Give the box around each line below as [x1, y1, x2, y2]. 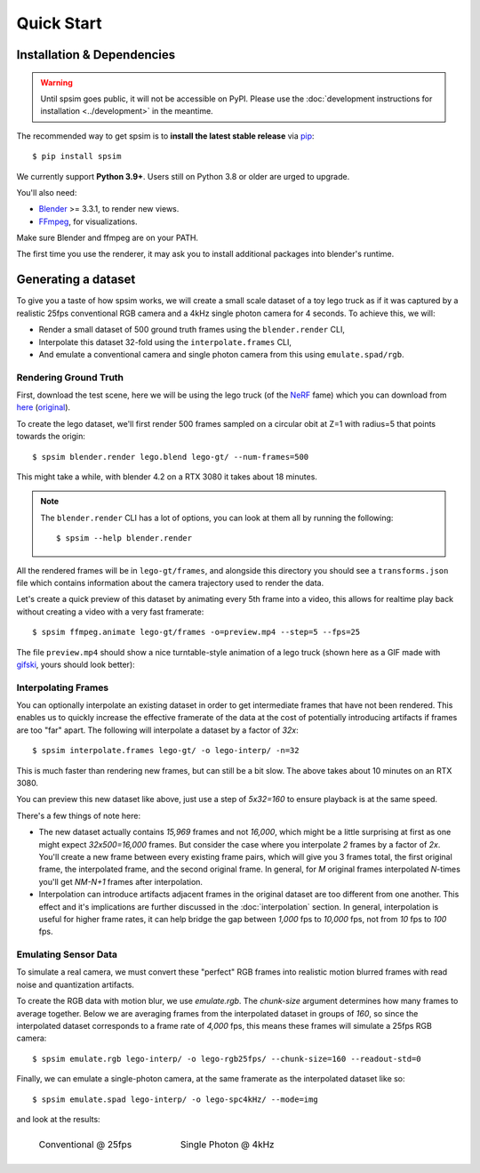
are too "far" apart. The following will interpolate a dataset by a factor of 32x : [16, 725, 299, 735]
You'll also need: [16, 187, 77, 197]
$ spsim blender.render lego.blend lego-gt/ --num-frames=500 [32, 452, 309, 462]
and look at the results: [16, 1113, 101, 1124]
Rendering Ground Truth [16, 371, 124, 383]
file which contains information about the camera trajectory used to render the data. [16, 577, 324, 588]
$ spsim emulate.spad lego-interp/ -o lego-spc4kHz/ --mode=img [32, 1094, 319, 1105]
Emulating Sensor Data [16, 948, 118, 960]
